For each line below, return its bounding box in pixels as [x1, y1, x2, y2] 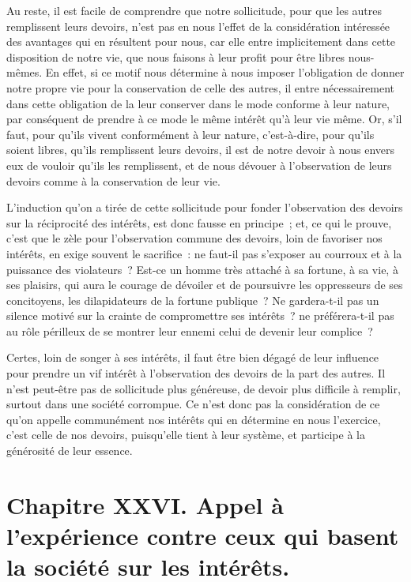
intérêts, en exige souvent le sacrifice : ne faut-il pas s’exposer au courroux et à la [6, 245, 402, 261]
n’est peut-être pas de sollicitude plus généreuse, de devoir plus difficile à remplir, [6, 380, 401, 396]
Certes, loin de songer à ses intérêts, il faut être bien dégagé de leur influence [6, 349, 379, 366]
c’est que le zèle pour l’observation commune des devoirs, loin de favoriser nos [6, 230, 383, 246]
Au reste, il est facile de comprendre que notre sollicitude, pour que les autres [6, 2, 383, 18]
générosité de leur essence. [6, 442, 133, 459]
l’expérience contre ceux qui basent [6, 520, 399, 551]
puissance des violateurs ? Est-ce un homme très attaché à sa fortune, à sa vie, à [6, 261, 398, 277]
